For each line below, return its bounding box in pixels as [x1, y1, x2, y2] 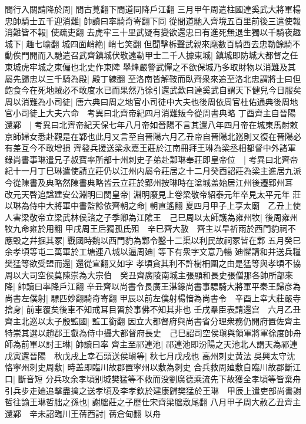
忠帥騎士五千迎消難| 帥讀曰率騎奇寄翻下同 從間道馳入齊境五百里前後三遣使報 [5, 14, 301, 27]
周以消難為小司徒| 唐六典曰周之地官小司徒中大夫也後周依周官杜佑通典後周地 [5, 95, 298, 107]
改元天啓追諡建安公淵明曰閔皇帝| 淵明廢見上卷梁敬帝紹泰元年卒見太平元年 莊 [5, 188, 301, 200]
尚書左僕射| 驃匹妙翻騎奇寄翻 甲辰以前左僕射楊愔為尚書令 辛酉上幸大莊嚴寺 [5, 291, 301, 304]
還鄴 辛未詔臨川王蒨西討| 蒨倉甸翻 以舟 [5, 407, 161, 419]
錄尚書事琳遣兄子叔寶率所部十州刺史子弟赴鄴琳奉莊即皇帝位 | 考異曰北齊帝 [5, 153, 298, 165]
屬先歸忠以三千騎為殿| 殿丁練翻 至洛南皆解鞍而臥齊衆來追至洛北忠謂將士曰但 [5, 72, 301, 84]
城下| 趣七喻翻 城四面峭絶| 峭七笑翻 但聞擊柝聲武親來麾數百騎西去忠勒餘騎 [5, 37, 292, 50]
